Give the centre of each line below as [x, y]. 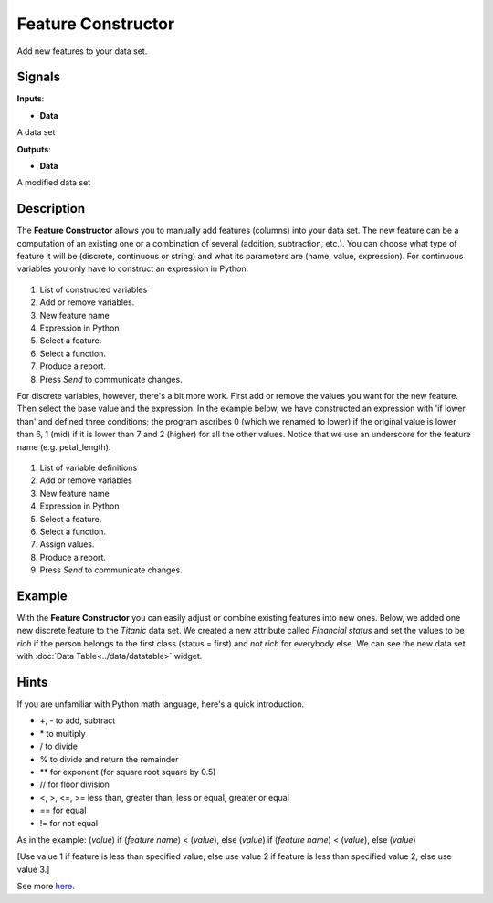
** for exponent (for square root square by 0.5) [128, 772]
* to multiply [63, 733]
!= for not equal [69, 823]
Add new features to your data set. [82, 51]
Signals [39, 77]
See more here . [46, 887]
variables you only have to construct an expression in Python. [133, 268]
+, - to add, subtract [78, 720]
